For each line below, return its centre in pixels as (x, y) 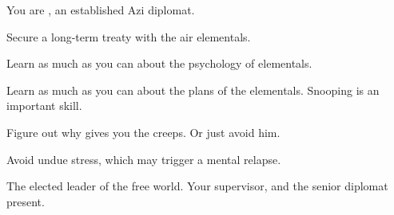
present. (26, 201)
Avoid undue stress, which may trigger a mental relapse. (144, 159)
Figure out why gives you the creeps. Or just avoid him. (143, 132)
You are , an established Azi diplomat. (101, 10)
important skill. (44, 106)
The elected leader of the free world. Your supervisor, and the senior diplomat (197, 186)
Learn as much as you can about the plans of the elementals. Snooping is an (193, 90)
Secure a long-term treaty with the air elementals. (129, 36)
